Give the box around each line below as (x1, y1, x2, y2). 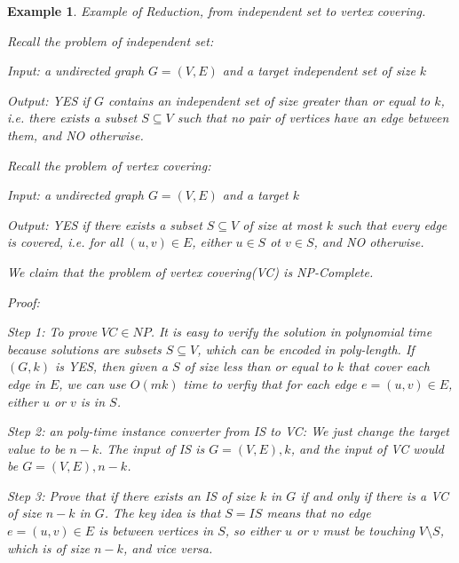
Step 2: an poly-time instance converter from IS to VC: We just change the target (7, 422, 450, 440)
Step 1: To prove (7, 322, 98, 341)
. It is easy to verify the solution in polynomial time (150, 322, 432, 341)
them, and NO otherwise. (7, 125, 144, 144)
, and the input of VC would (290, 439, 444, 457)
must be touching (322, 521, 415, 540)
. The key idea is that (104, 504, 221, 522)
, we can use (59, 374, 126, 393)
